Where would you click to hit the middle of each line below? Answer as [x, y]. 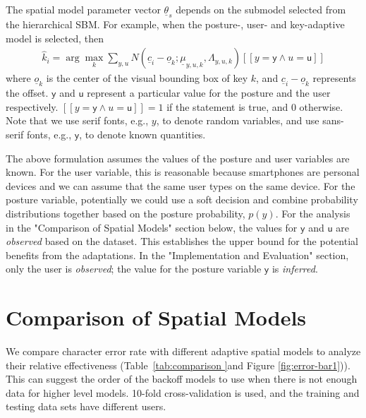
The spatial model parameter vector [83, 9]
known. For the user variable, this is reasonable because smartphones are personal [183, 172]
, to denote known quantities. [142, 135]
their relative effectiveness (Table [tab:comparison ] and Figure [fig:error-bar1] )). [178, 365]
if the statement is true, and [227, 106]
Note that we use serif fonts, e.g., [77, 120]
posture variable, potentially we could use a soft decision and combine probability [182, 199]
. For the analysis [313, 213]
